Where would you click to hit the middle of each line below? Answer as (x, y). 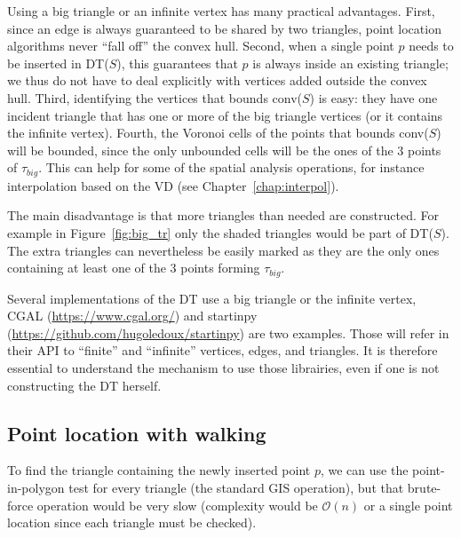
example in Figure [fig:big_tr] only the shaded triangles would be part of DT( (220, 232)
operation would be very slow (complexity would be (177, 505)
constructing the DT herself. (84, 385)
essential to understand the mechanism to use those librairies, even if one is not (223, 368)
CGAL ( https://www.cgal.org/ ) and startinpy (132, 316)
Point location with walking (137, 433)
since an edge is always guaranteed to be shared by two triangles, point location (224, 28)
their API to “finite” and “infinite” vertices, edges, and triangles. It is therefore (223, 350)
